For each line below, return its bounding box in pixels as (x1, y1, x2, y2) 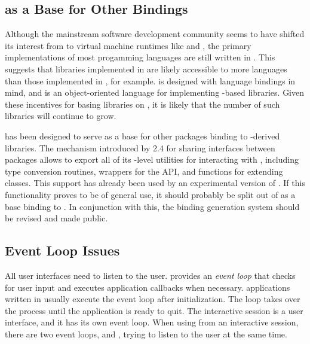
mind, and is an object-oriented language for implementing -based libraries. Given (5, 86, 305, 99)
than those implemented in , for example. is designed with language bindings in (5, 74, 296, 87)
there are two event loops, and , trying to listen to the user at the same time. (5, 327, 287, 340)
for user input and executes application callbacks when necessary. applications (5, 281, 290, 293)
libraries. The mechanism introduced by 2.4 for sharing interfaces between (5, 141, 275, 154)
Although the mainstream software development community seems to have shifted (5, 28, 305, 40)
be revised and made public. (5, 212, 108, 224)
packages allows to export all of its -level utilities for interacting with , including (5, 153, 299, 166)
